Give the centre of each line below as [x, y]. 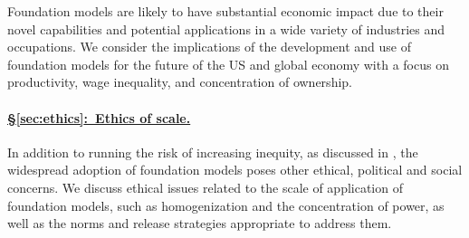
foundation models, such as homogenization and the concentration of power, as [226, 205]
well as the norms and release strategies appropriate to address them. [200, 223]
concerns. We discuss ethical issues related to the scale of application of [205, 187]
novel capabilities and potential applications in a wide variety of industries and [226, 29]
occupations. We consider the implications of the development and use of [210, 47]
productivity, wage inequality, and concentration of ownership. [180, 82]
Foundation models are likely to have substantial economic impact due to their [225, 11]
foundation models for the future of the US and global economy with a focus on [228, 64]
